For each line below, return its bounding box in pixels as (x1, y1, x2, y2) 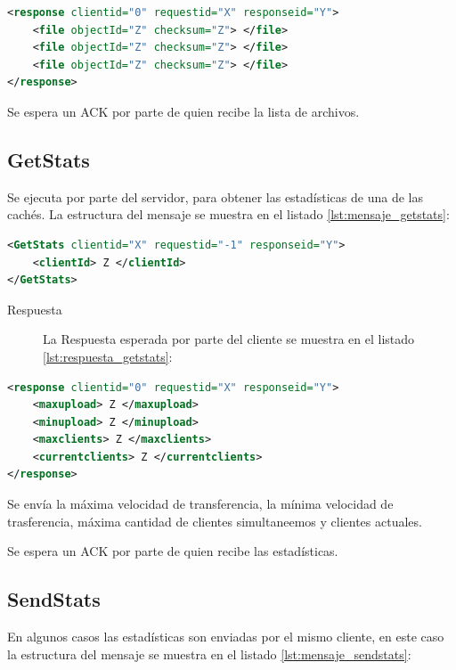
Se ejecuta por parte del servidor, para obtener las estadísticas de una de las (7, 187, 423, 206)
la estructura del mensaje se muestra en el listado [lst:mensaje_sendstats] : (7, 644, 411, 663)
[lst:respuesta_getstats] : (43, 347, 173, 365)
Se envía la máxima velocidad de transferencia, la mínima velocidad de (7, 494, 394, 513)
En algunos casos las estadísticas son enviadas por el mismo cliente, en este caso (7, 627, 444, 646)
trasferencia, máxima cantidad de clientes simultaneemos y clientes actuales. (7, 511, 422, 530)
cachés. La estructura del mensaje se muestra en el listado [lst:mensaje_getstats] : (7, 205, 450, 224)
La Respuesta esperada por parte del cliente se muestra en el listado (43, 330, 415, 348)
